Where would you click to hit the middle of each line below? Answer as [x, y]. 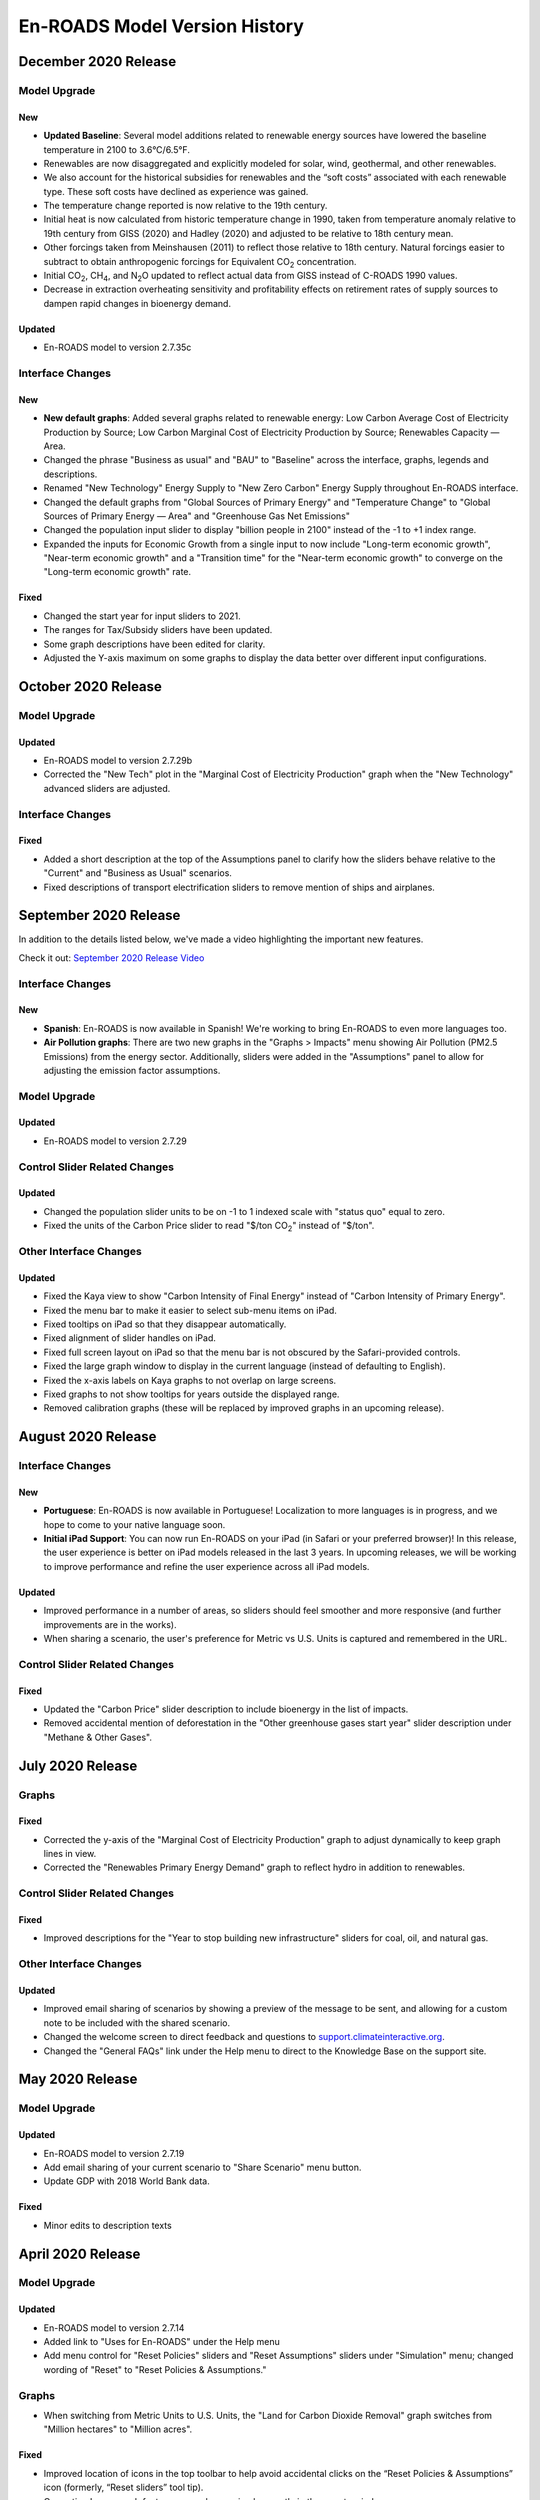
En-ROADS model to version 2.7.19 [114, 2153]
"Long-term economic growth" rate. [117, 572]
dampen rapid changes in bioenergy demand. [137, 303]
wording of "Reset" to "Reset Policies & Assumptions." [155, 2369]
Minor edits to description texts [107, 2225]
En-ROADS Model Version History [161, 26]
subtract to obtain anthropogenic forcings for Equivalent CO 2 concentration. [200, 262]
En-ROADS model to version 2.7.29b [118, 760]
